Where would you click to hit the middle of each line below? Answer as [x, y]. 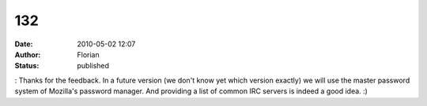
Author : [28, 54]
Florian [88, 54]
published [93, 66]
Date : [24, 44]
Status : [27, 66]
